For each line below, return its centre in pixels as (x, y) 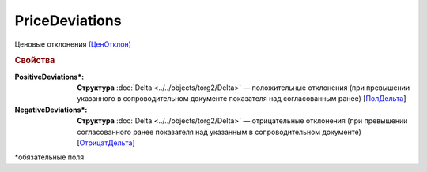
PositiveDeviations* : (49, 77)
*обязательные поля (49, 157)
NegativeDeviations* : (51, 110)
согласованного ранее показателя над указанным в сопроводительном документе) (219, 132)
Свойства (35, 61)
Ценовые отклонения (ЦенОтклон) (73, 44)
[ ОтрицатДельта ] (106, 143)
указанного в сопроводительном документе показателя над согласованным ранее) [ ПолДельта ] (242, 99)
